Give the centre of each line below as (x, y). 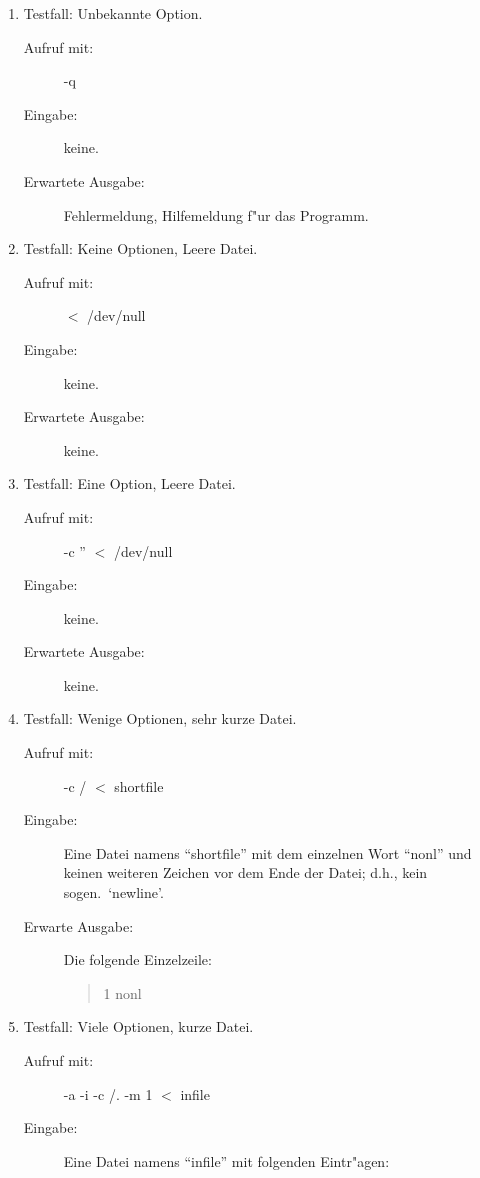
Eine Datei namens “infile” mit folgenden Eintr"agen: (226, 1160)
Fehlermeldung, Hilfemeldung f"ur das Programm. (216, 214)
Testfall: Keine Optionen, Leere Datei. (140, 248)
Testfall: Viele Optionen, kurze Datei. (138, 1026)
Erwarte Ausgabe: (78, 925)
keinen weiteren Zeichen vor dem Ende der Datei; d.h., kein (245, 872)
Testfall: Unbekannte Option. (113, 13)
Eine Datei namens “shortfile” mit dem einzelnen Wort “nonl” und (267, 852)
